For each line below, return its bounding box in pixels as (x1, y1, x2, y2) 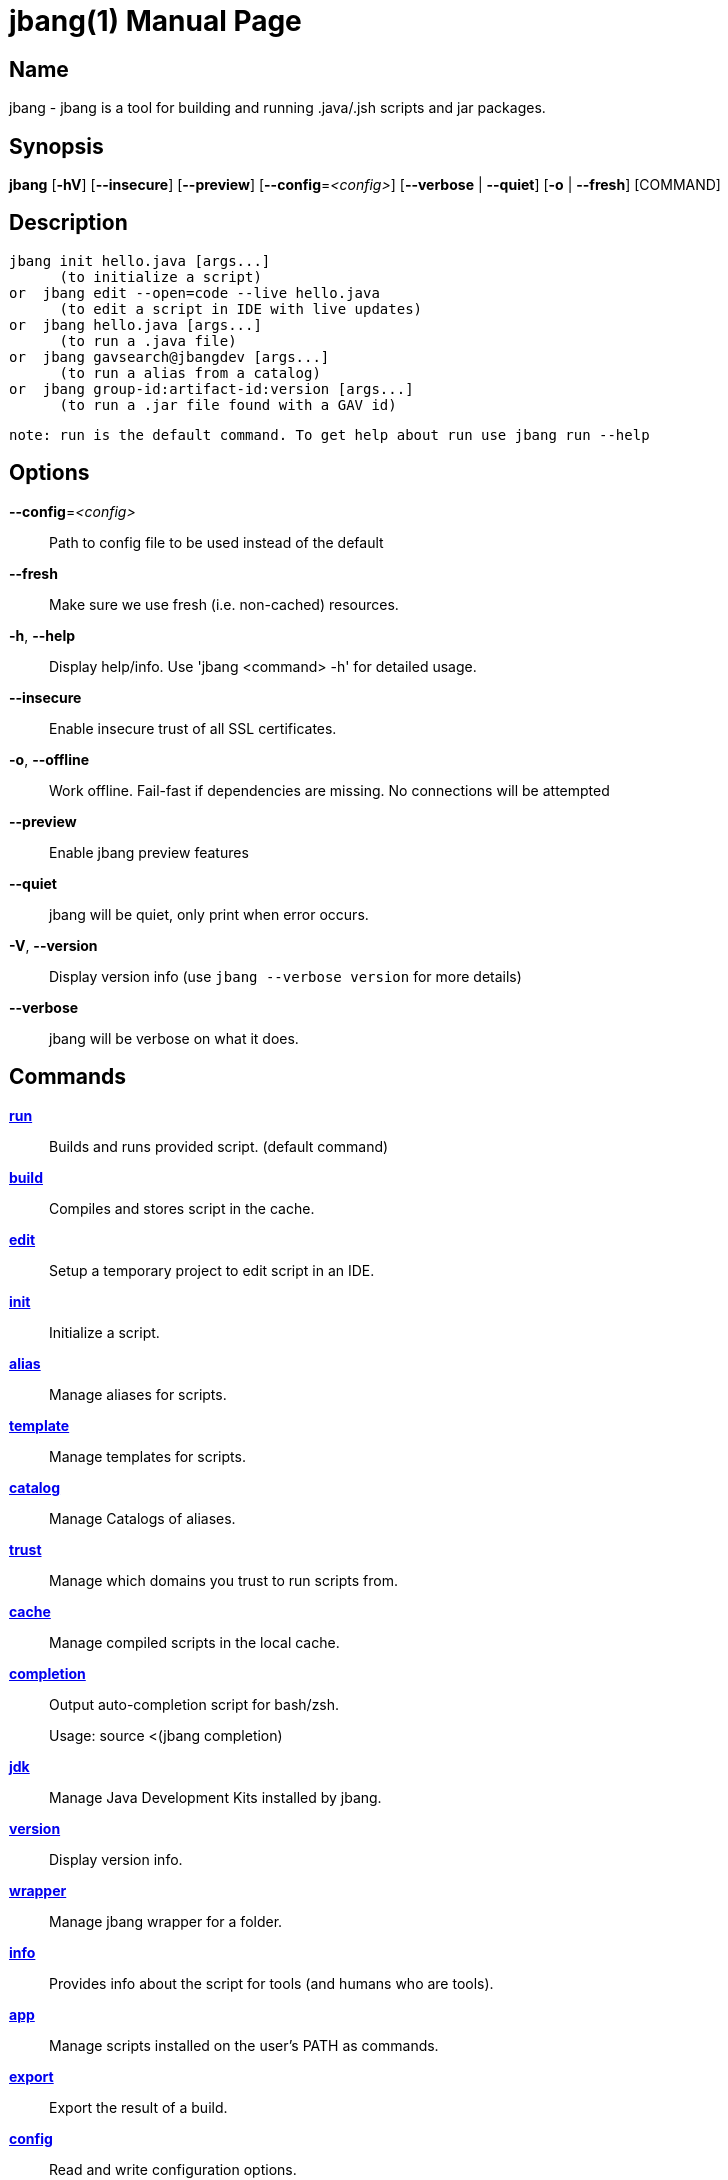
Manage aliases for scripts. (49, 1385, 227, 1403)
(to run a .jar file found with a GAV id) (59, 396, 397, 413)
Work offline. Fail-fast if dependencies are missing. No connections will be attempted (49, 781, 610, 799)
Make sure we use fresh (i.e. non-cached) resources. (49, 595, 399, 613)
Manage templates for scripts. (49, 1447, 246, 1465)
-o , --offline (9, 750, 90, 768)
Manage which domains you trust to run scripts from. (49, 1571, 398, 1589)
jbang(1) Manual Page (9, 4, 302, 38)
